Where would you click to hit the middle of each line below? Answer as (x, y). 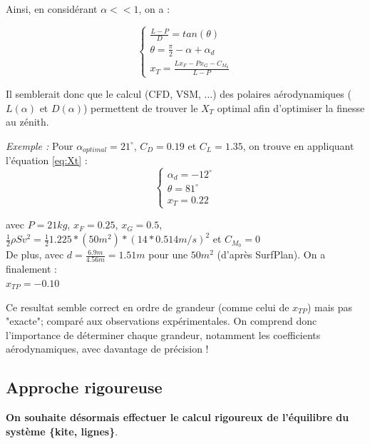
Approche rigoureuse (84, 387)
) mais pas (330, 307)
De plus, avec (35, 254)
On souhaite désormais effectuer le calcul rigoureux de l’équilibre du (178, 417)
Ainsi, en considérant (52, 9)
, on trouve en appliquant (298, 145)
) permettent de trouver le (141, 107)
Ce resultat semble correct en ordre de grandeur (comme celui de (148, 307)
